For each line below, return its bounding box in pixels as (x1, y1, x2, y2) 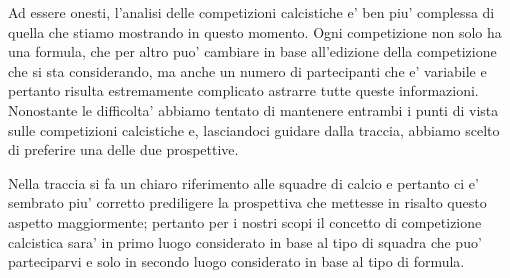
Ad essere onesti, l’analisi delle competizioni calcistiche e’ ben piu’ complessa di (8, 2, 495, 22)
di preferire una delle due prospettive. (8, 139, 239, 160)
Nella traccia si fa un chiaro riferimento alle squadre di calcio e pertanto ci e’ (8, 172, 479, 193)
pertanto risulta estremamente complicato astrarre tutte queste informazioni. (8, 80, 479, 101)
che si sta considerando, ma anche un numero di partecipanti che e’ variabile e (8, 60, 487, 81)
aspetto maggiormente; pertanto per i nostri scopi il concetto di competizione (8, 211, 482, 232)
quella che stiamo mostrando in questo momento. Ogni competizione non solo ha (8, 21, 502, 42)
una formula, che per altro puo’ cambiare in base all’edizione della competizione (8, 41, 497, 62)
